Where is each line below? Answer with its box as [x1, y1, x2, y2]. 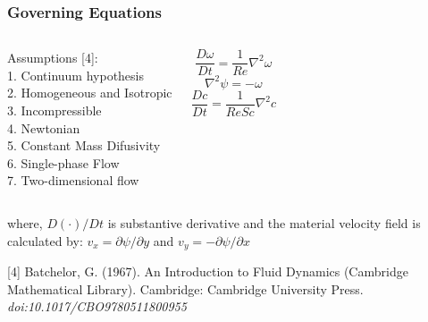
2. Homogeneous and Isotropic [7, 83, 172, 102]
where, [7, 213, 43, 232]
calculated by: [7, 231, 83, 250]
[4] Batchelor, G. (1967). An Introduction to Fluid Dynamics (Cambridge [7, 262, 408, 281]
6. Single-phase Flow [7, 153, 120, 172]
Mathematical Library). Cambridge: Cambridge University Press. [7, 279, 364, 298]
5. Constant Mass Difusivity [7, 136, 161, 155]
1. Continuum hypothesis [7, 65, 145, 84]
